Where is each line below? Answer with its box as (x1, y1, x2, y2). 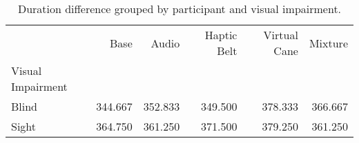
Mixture (309, 34, 348, 51)
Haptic (204, 27, 237, 43)
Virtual (263, 27, 298, 43)
